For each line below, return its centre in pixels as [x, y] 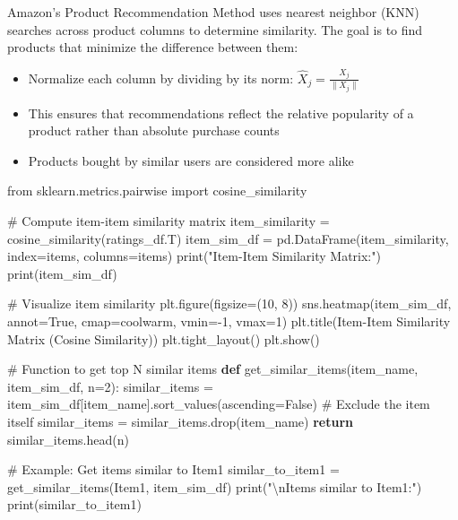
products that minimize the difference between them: [153, 47]
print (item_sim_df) [62, 273]
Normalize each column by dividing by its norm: [161, 78]
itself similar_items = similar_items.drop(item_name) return [181, 421]
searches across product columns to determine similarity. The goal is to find [215, 29]
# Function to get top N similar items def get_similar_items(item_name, [213, 369]
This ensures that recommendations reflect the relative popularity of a [221, 113]
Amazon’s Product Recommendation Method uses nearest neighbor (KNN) [213, 12]
